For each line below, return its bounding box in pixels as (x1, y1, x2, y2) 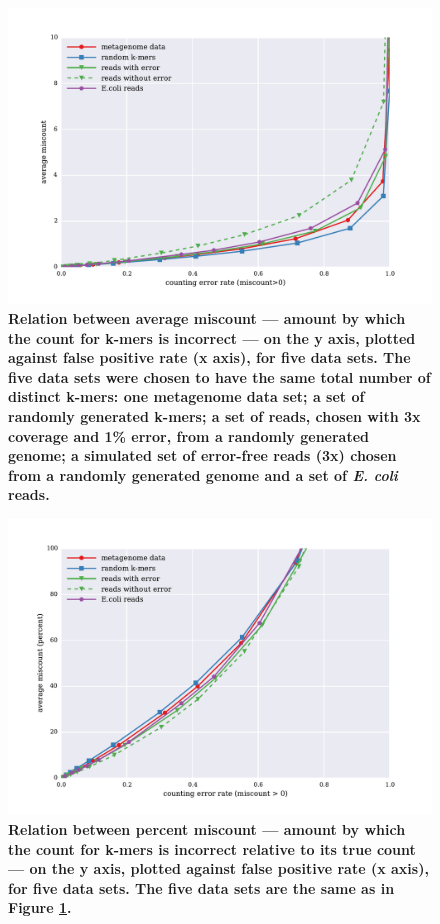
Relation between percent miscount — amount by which (8, 819, 406, 840)
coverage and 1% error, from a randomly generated (8, 425, 370, 446)
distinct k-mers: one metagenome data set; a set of (8, 386, 365, 407)
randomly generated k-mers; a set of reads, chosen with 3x (8, 406, 421, 427)
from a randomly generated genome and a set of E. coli (8, 464, 398, 485)
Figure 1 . (8, 897, 72, 918)
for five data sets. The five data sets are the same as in (8, 877, 395, 898)
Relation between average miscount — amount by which (8, 308, 406, 329)
